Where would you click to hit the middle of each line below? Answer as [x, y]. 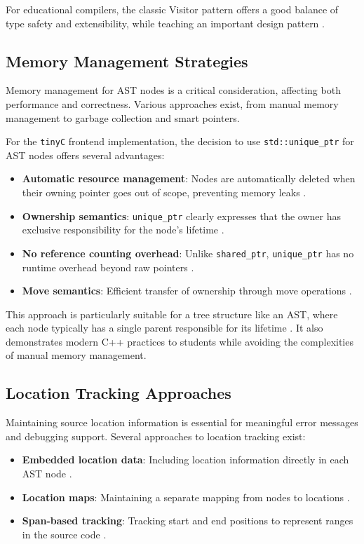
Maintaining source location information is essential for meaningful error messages [182, 422]
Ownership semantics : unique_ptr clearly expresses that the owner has [181, 216]
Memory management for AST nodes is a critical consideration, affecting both [173, 90]
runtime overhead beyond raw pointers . [108, 267]
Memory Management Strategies [127, 61]
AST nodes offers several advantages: [85, 155]
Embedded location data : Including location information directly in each [186, 460]
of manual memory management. [76, 355]
